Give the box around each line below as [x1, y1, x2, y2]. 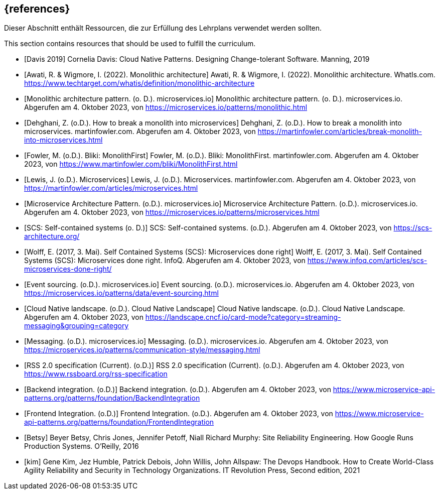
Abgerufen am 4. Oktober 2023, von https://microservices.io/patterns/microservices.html [24, 208, 320, 217]
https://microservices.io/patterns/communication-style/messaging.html [24, 345, 260, 354]
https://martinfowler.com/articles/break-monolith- [257, 127, 422, 136]
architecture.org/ [24, 232, 80, 241]
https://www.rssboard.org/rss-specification [24, 369, 168, 379]
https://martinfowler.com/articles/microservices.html [24, 184, 198, 193]
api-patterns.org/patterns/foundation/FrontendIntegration [24, 418, 214, 427]
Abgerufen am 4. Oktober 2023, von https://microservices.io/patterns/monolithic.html [24, 103, 308, 112]
